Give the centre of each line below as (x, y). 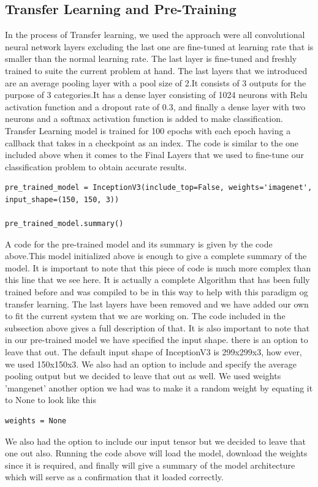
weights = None (36, 421)
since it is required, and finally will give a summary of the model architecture (150, 465)
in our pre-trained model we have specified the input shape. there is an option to (157, 340)
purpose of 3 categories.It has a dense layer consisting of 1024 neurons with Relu (156, 95)
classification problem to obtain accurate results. (96, 166)
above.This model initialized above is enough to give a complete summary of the (156, 256)
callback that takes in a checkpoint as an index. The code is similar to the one (152, 142)
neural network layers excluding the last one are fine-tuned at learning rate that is (159, 46)
